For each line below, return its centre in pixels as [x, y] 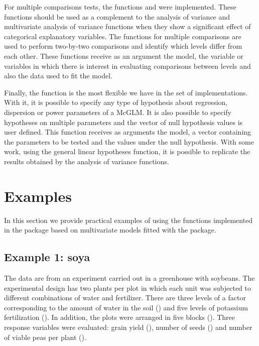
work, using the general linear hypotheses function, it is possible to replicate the [127, 151]
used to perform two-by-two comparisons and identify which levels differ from [123, 46]
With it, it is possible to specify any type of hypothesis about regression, [116, 102]
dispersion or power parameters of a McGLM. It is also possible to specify [118, 112]
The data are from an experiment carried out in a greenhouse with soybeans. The [129, 278]
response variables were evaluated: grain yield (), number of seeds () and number [128, 327]
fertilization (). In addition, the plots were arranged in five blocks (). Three [120, 317]
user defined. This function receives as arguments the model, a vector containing [128, 132]
